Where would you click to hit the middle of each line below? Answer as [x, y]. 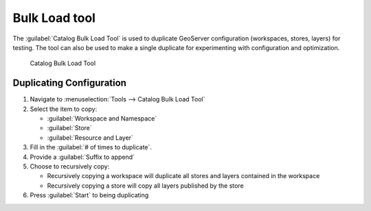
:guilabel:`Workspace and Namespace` [102, 119]
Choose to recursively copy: [70, 166]
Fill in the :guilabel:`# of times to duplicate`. [91, 147]
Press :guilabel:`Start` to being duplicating [89, 195]
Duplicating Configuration [70, 83]
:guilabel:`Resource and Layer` [90, 138]
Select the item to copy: [64, 109]
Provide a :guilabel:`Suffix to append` [82, 157]
